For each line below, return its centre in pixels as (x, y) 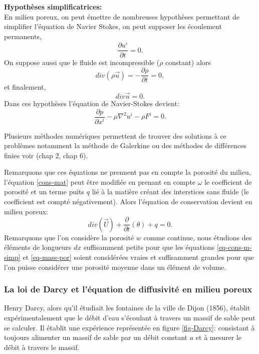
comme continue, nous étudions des (198, 237)
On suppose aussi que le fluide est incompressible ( (82, 62)
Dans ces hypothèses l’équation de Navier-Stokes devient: (92, 103)
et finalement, (25, 87)
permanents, (23, 36)
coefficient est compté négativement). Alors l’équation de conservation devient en (128, 202)
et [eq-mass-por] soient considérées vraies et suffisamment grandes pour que (139, 257)
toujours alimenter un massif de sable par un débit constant (96, 337)
